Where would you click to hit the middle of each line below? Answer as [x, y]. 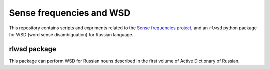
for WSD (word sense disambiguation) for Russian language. [71, 34]
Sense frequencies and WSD [70, 13]
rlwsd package [33, 49]
